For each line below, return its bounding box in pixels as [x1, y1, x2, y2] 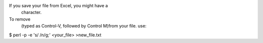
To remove [9, 16, 31, 22]
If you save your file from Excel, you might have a [9, 3, 108, 8]
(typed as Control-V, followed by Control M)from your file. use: [21, 23, 147, 29]
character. [21, 10, 42, 15]
